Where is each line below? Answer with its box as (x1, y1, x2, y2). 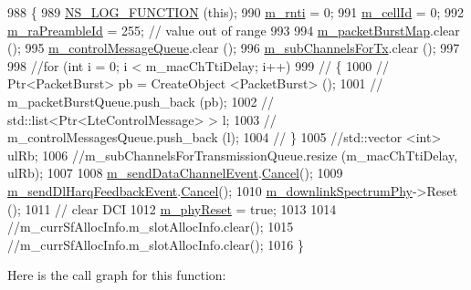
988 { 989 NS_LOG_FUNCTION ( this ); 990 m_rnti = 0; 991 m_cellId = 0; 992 (7, 3, 464, 21)
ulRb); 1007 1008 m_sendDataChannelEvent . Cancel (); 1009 (7, 163, 343, 182)
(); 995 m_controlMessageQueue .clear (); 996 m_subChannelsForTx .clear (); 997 (7, 38, 460, 57)
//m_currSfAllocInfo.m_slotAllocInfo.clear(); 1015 (7, 217, 294, 236)
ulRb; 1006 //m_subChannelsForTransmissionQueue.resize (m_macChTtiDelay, (7, 145, 458, 164)
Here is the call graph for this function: (7, 265, 226, 285)
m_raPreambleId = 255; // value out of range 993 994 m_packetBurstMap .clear (7, 20, 460, 39)
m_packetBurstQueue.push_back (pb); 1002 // (7, 91, 275, 110)
